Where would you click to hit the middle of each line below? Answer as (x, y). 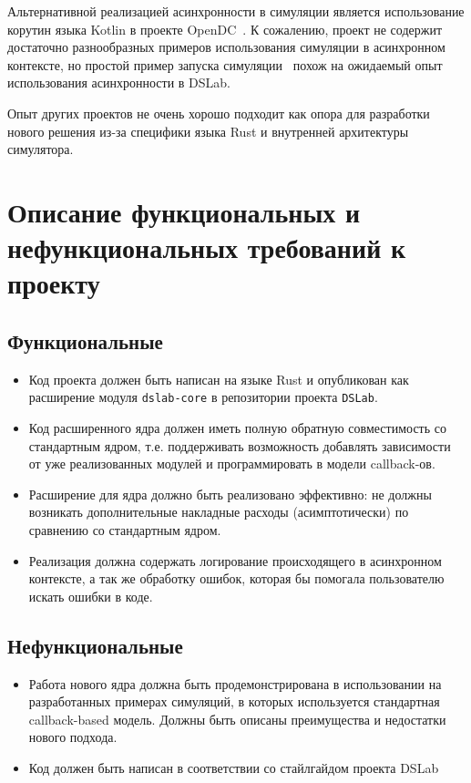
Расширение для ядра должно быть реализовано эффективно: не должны (230, 494)
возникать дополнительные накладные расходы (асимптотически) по (219, 512)
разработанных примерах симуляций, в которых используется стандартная (234, 701)
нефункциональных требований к (207, 247)
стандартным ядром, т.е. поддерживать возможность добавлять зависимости (240, 445)
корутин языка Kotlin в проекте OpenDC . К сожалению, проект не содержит (225, 29)
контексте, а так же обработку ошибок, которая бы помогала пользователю (236, 578)
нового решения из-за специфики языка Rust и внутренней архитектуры (208, 131)
